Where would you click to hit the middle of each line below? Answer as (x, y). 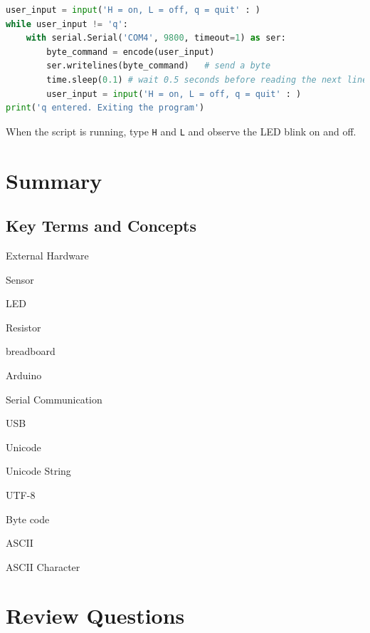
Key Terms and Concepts (101, 226)
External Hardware (47, 255)
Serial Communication (54, 399)
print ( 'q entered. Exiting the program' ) (105, 108)
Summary (54, 180)
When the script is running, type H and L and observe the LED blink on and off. (181, 131)
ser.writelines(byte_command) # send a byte (159, 66)
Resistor (23, 327)
